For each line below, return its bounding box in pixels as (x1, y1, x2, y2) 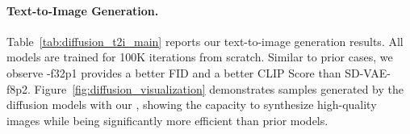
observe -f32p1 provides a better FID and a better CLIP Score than (6, 64, 341, 81)
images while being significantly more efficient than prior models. (6, 111, 328, 128)
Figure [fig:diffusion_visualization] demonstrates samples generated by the (34, 80, 404, 97)
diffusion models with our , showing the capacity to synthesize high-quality (6, 96, 377, 113)
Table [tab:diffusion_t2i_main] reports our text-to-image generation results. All (6, 32, 404, 49)
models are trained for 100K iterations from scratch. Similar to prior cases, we (6, 48, 393, 65)
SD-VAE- (345, 64, 391, 81)
